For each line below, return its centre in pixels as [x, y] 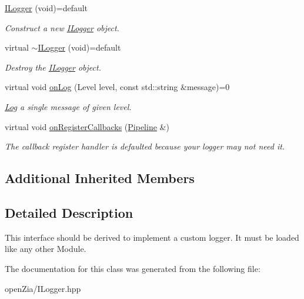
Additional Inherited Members [100, 178]
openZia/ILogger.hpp [43, 288]
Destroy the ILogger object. [53, 67]
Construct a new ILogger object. [62, 27]
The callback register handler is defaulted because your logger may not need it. [145, 146]
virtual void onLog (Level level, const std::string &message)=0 [117, 87]
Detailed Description [69, 212]
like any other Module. [46, 249]
